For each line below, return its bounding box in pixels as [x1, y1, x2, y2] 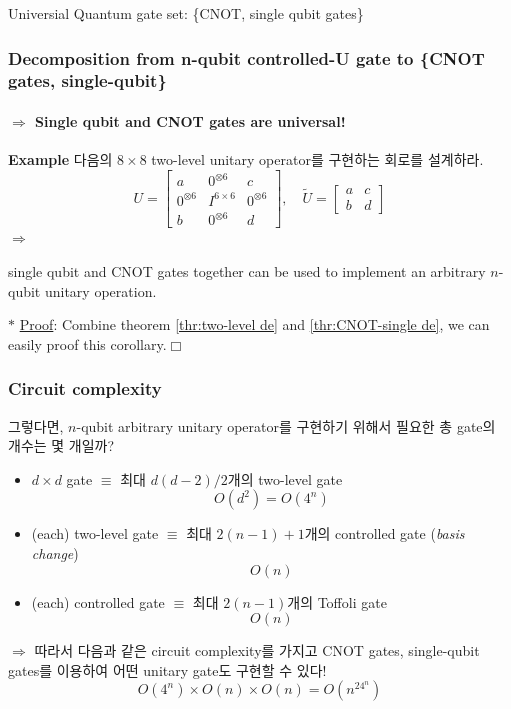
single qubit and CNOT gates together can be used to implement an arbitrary [8, 260, 486, 281]
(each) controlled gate [31, 591, 165, 612]
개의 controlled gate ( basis [304, 523, 465, 544]
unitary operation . [44, 280, 157, 301]
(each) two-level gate [31, 523, 159, 544]
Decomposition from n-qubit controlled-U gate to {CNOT [8, 45, 485, 70]
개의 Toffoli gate [287, 591, 387, 612]
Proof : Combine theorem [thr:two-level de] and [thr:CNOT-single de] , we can [19, 314, 490, 335]
